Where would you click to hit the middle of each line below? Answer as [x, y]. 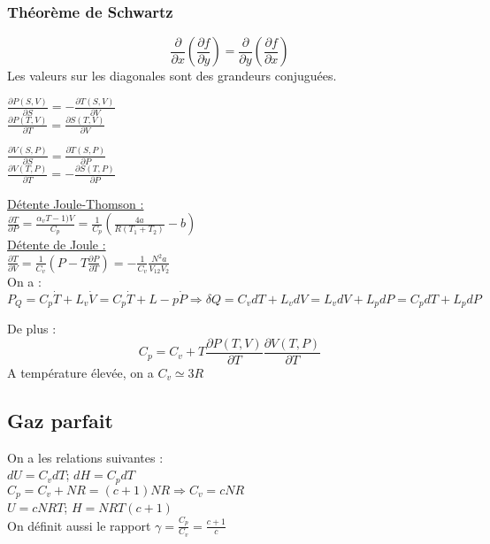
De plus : [32, 329]
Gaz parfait [60, 420]
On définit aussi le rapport [79, 525]
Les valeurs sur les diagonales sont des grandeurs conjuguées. [172, 76]
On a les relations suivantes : [85, 457]
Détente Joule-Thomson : [76, 203]
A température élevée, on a [80, 372]
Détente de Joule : [57, 245]
